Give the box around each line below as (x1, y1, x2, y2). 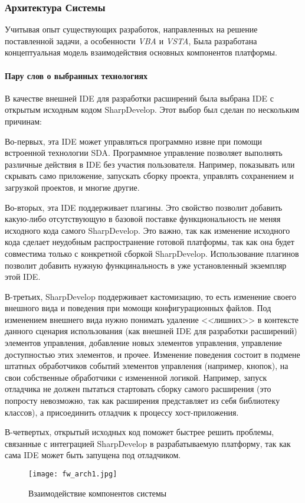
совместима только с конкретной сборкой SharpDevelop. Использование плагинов (5, 247, 299, 259)
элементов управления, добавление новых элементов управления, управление (5, 337, 282, 349)
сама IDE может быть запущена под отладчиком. (5, 449, 181, 461)
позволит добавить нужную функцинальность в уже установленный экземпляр (5, 259, 287, 271)
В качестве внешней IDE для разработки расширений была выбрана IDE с (5, 92, 274, 104)
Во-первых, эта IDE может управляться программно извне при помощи (5, 135, 263, 147)
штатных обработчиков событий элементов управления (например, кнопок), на (5, 360, 288, 372)
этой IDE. (5, 270, 41, 283)
